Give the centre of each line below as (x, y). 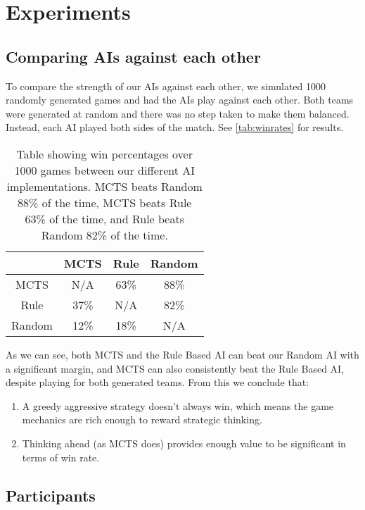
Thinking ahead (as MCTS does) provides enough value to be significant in (184, 443)
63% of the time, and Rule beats (104, 218)
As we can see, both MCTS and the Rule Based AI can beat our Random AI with (182, 354)
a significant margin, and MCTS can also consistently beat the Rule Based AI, (175, 368)
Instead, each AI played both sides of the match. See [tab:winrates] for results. (175, 127)
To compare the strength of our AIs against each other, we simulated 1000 (166, 86)
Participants (51, 495)
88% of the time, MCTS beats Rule (105, 202)
